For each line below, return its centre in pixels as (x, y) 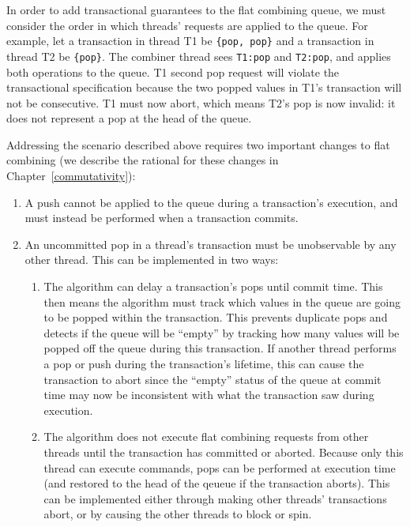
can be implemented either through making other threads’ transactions (215, 498)
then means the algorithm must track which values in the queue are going (222, 301)
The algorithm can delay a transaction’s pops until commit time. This (213, 286)
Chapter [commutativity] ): (71, 176)
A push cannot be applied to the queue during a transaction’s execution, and (211, 202)
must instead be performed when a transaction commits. (162, 218)
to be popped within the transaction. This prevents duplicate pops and (216, 317)
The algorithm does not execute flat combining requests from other (206, 437)
